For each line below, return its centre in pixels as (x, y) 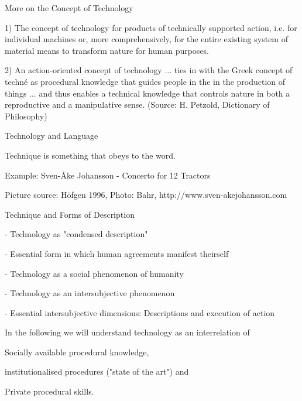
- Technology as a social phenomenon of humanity (94, 273)
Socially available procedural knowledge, (77, 352)
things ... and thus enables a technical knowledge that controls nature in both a (147, 93)
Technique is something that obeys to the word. (90, 155)
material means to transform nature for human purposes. (107, 50)
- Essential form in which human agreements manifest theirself (117, 253)
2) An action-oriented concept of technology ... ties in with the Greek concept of (149, 70)
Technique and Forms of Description (70, 214)
